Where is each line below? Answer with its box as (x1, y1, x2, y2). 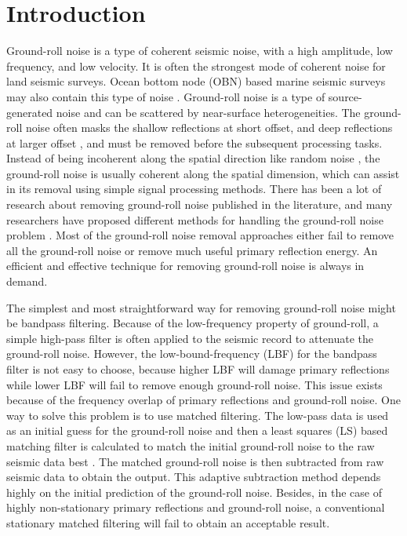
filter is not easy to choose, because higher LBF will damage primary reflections (6, 361, 390, 377)
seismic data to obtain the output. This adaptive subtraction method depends (6, 469, 381, 485)
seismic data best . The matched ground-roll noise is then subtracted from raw (6, 453, 384, 469)
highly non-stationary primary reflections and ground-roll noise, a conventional (6, 499, 385, 516)
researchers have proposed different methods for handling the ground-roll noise (6, 211, 383, 228)
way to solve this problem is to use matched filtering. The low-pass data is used (6, 407, 389, 423)
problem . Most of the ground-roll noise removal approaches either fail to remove (6, 227, 394, 243)
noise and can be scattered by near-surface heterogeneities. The (56, 104, 361, 120)
